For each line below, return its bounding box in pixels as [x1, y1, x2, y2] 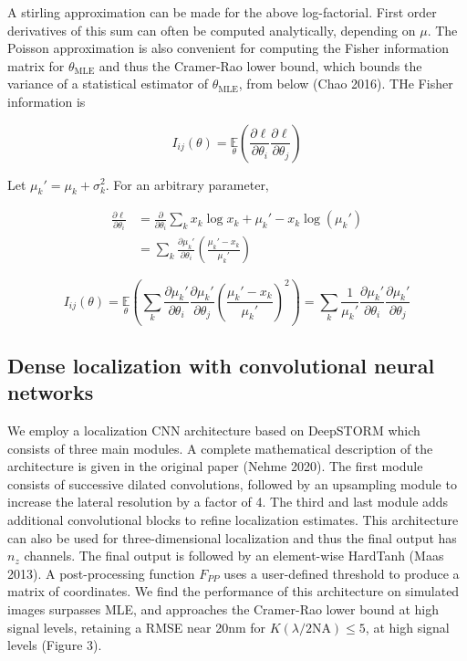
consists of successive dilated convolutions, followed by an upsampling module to [7, 474, 457, 493]
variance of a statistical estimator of [7, 74, 209, 93]
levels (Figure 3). [7, 635, 102, 655]
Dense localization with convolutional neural [7, 351, 435, 379]
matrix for [7, 56, 65, 75]
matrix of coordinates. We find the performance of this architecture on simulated [7, 582, 460, 601]
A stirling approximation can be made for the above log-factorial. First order [7, 3, 437, 21]
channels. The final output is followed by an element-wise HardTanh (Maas [24, 546, 444, 565]
